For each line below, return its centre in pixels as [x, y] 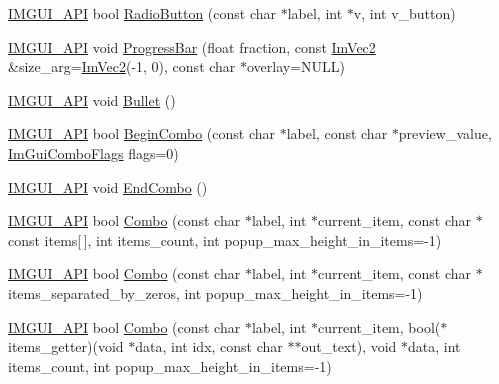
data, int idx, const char [209, 346]
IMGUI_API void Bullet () [92, 99]
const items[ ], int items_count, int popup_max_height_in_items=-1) [225, 239]
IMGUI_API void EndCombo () [108, 186]
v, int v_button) [404, 13]
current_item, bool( [379, 326]
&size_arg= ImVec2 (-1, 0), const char [122, 66]
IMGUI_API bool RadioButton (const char [142, 13]
